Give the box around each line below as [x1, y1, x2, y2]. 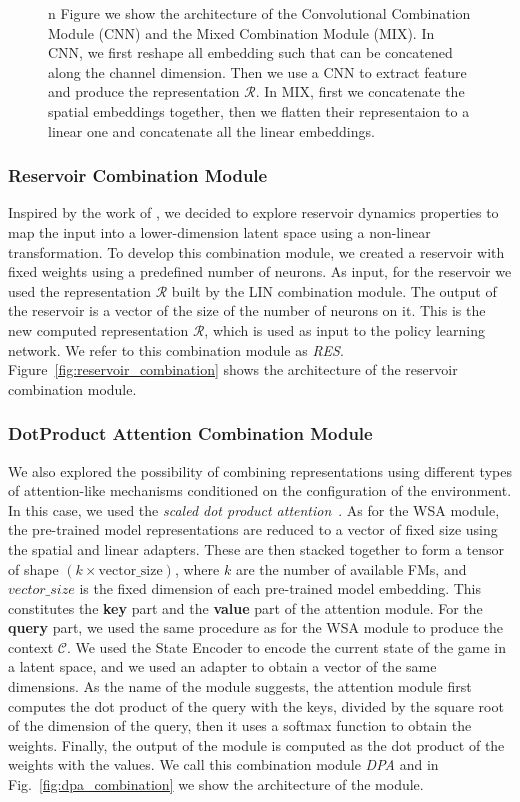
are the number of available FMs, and [235, 558, 467, 579]
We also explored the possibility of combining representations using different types [8, 460, 512, 481]
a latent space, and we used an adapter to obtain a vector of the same [8, 656, 437, 677]
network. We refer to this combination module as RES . [8, 339, 344, 360]
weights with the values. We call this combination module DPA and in [8, 754, 439, 775]
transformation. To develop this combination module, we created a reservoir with [8, 241, 505, 262]
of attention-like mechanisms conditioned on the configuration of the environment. [8, 480, 512, 501]
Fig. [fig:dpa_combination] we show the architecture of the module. [8, 774, 424, 795]
